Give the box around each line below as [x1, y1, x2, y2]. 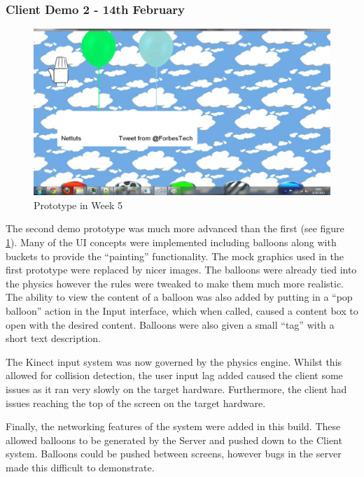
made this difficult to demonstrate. [6, 460, 155, 474]
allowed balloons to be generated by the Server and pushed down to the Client [6, 432, 342, 447]
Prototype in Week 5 [34, 197, 123, 212]
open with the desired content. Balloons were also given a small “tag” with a [6, 317, 335, 332]
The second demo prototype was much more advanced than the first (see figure [6, 221, 344, 236]
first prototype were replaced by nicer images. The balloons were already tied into [6, 262, 357, 277]
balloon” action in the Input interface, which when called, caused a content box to [6, 304, 358, 318]
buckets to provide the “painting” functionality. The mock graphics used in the [6, 248, 344, 263]
